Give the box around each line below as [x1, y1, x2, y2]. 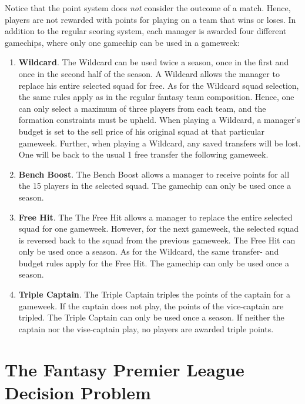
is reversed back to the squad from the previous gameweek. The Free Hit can [18, 233, 296, 246]
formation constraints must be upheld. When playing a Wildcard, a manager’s [18, 113, 300, 126]
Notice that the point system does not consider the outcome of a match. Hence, [5, 2, 291, 14]
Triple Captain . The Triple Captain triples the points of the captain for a [18, 288, 291, 301]
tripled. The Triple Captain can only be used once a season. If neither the [18, 311, 284, 323]
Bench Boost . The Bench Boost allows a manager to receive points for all [18, 168, 290, 180]
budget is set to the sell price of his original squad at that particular [18, 125, 265, 137]
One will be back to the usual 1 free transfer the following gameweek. [18, 148, 269, 161]
